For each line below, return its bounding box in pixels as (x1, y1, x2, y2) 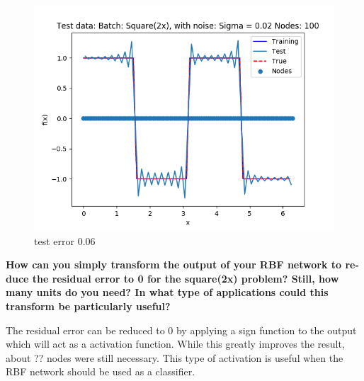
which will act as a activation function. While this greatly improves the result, (6, 336, 345, 351)
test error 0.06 (34, 233, 96, 248)
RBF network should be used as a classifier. (6, 364, 195, 379)
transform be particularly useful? (6, 298, 171, 313)
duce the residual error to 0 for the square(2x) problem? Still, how (6, 271, 339, 285)
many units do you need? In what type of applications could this (6, 285, 329, 300)
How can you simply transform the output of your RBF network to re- (6, 257, 359, 272)
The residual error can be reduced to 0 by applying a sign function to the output (6, 322, 357, 337)
